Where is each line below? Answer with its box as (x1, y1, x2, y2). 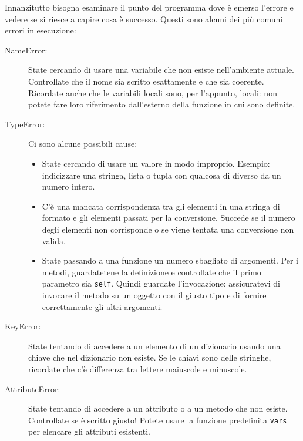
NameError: (5, 43, 48, 56)
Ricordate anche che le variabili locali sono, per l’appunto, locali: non (28, 86, 277, 99)
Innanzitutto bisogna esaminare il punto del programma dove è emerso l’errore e (5, 1, 294, 13)
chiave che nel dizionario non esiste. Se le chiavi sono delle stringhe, (28, 351, 271, 363)
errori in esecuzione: (5, 24, 76, 36)
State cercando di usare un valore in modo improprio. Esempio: (42, 157, 270, 169)
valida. (42, 234, 66, 247)
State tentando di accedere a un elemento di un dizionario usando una (28, 339, 281, 352)
